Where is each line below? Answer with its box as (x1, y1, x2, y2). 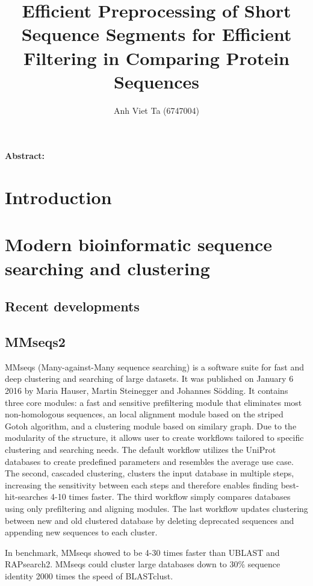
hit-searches (5, 490, 48, 503)
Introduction (5, 185, 112, 210)
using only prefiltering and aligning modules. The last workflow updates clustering (5, 502, 308, 514)
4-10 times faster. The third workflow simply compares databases (51, 490, 291, 503)
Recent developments (5, 297, 140, 316)
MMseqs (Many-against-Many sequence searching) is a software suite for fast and (5, 360, 304, 373)
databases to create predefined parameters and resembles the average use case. (5, 455, 294, 467)
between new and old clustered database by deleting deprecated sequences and (5, 514, 294, 526)
